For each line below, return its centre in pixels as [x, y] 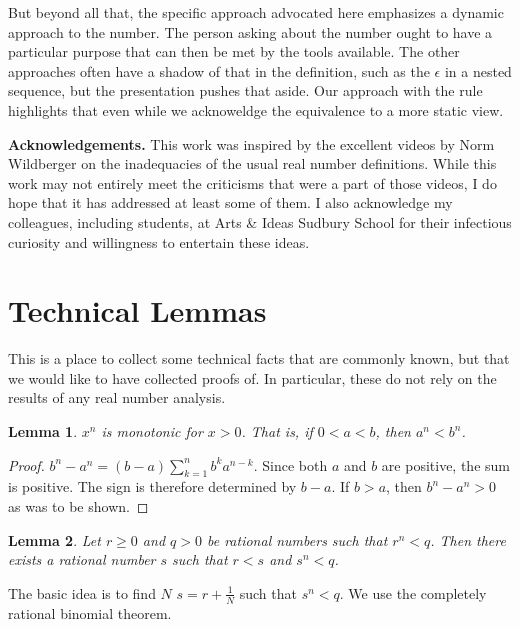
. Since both [290, 464]
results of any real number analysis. [117, 397]
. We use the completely [413, 592]
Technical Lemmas [137, 310]
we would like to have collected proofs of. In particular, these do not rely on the [252, 377]
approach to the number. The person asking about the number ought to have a [250, 31]
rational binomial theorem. [90, 612]
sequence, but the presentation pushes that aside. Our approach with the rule [245, 90]
